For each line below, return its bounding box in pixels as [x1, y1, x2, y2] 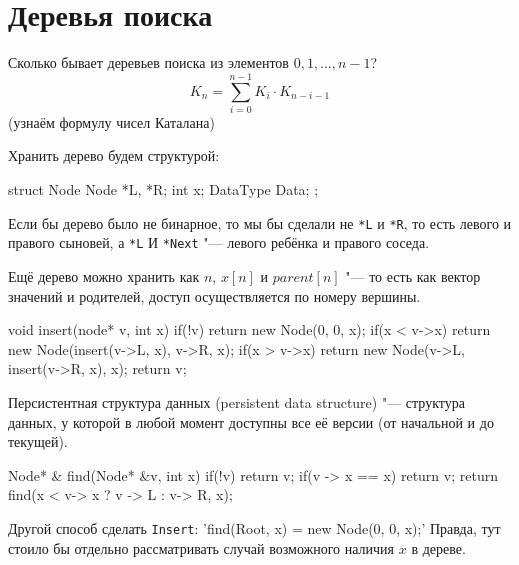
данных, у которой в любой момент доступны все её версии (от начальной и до [8, 411, 494, 432]
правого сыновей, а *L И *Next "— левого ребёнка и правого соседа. [8, 232, 430, 253]
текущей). [8, 431, 68, 452]
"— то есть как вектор [345, 265, 481, 286]
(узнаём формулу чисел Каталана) [8, 111, 215, 132]
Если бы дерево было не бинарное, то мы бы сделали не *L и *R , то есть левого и [8, 212, 512, 233]
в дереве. [411, 537, 466, 558]
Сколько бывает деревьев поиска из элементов [8, 52, 289, 73]
